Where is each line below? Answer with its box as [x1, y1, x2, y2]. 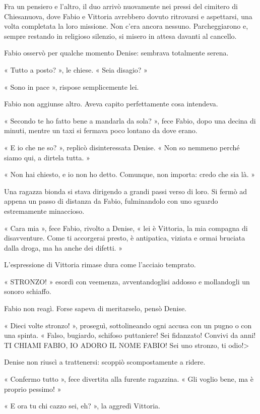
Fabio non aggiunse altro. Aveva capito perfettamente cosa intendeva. [4, 98, 218, 109]
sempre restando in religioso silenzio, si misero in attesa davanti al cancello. [4, 30, 237, 41]
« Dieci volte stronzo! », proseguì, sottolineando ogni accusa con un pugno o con [4, 320, 252, 330]
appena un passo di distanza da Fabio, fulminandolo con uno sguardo [4, 196, 218, 206]
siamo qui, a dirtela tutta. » [4, 152, 90, 162]
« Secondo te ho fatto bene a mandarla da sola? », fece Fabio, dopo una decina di [4, 115, 256, 126]
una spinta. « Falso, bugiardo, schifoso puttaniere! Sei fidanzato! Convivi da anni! [4, 330, 256, 340]
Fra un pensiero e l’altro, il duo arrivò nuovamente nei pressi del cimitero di [4, 1, 238, 11]
